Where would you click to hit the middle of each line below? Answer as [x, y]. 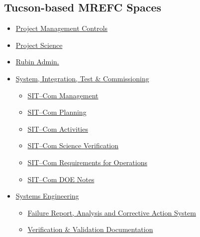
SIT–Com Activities [58, 128]
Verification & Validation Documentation [90, 229]
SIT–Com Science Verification [73, 145]
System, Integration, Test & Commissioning [82, 78]
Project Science [39, 45]
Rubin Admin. [37, 62]
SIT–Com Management [63, 95]
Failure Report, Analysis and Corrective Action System [112, 212]
